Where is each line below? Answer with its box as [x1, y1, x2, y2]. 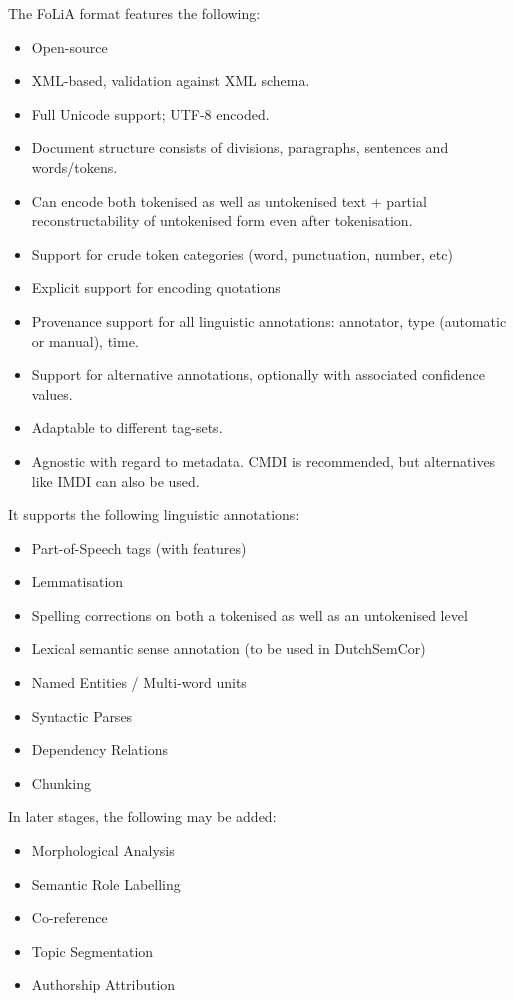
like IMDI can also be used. [31, 470, 200, 491]
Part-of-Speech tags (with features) [31, 537, 247, 558]
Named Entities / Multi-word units [31, 672, 247, 693]
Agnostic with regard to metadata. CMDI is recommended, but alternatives [31, 450, 496, 471]
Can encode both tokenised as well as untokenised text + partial [31, 190, 427, 211]
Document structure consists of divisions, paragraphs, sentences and [31, 137, 449, 158]
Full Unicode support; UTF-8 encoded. [31, 103, 270, 124]
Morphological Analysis [31, 840, 175, 861]
